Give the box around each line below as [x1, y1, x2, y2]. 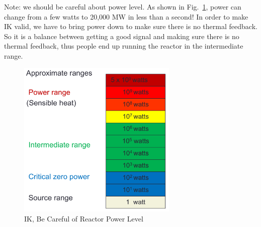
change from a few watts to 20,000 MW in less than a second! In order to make [4, 11, 248, 22]
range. [4, 50, 23, 61]
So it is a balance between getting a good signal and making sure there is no [4, 31, 239, 41]
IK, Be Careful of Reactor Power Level [24, 213, 143, 223]
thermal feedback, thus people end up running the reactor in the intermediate [4, 41, 243, 51]
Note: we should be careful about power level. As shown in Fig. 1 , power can [4, 2, 241, 12]
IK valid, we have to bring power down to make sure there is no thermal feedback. [4, 21, 257, 32]
